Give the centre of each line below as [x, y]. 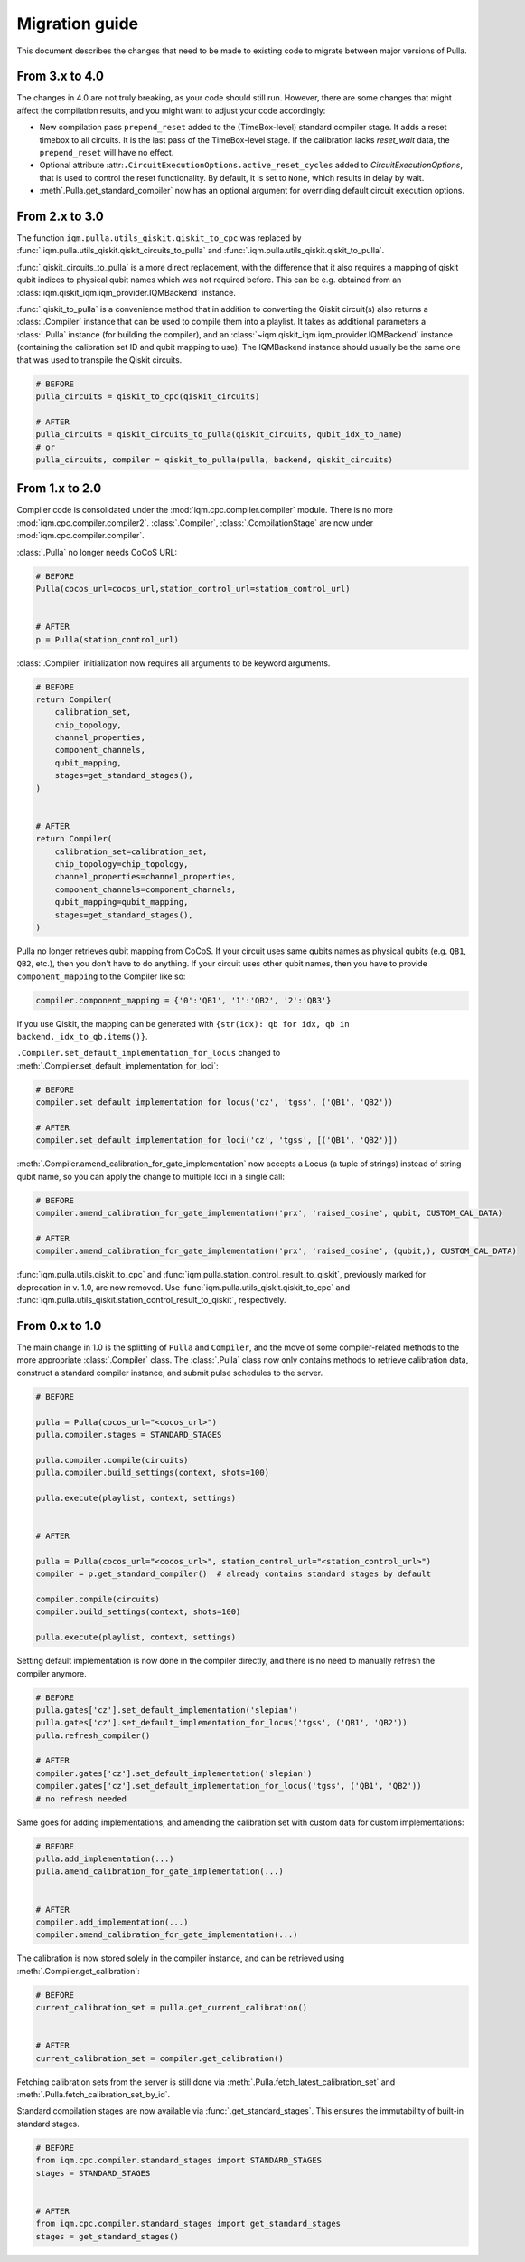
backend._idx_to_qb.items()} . [82, 1037]
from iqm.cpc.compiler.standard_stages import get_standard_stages [188, 2224]
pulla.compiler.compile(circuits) [112, 1460]
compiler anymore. [52, 1673]
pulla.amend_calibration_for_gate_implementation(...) [159, 1872]
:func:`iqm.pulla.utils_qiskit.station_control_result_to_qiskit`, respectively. [151, 1300]
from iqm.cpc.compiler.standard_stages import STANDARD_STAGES [179, 2161]
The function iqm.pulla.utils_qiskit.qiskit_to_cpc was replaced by [159, 238]
